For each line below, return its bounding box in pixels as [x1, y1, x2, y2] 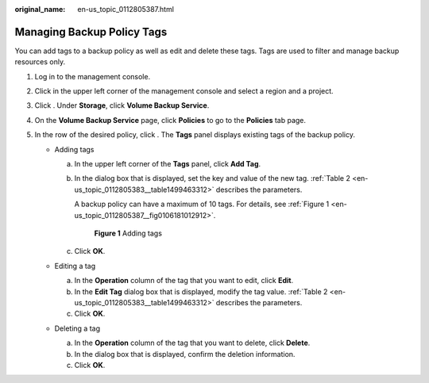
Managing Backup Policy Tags [14, 25, 168, 39]
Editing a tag [54, 261, 96, 270]
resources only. [14, 57, 66, 67]
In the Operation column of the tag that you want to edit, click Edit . [74, 276, 294, 285]
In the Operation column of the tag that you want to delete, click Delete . [74, 338, 311, 348]
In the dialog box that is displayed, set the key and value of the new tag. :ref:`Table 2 [74, 174, 351, 183]
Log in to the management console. [34, 71, 151, 81]
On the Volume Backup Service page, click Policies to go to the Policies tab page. [34, 115, 306, 124]
